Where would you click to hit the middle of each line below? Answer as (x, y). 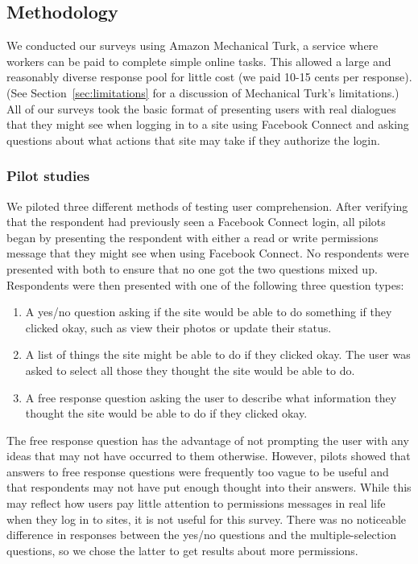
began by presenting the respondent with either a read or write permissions (192, 237)
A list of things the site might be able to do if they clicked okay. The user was (218, 354)
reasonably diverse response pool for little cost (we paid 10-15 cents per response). (209, 77)
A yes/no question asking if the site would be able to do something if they (209, 312)
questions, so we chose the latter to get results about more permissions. (182, 550)
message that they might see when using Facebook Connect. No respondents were (208, 253)
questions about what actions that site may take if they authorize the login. (193, 140)
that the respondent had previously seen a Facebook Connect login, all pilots (196, 222)
